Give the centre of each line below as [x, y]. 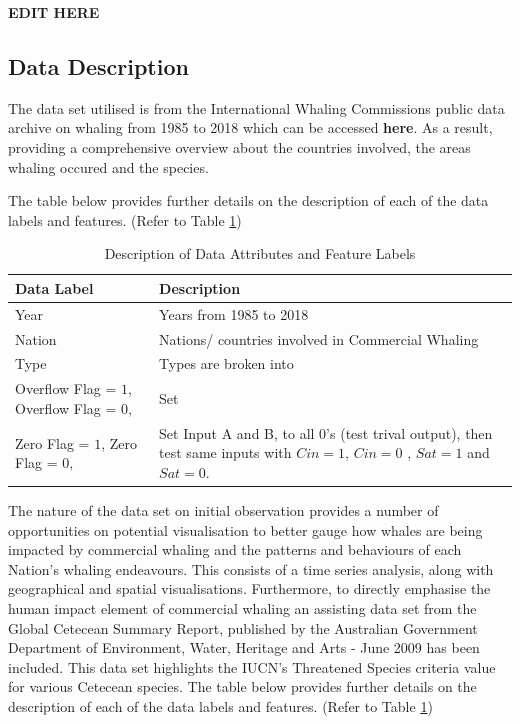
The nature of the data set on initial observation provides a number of [223, 510]
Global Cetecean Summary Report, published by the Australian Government [243, 627]
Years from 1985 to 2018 [234, 313]
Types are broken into [226, 363]
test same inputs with [225, 452]
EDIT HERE [54, 12]
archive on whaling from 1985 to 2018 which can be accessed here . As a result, [250, 127]
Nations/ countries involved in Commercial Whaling [319, 338]
